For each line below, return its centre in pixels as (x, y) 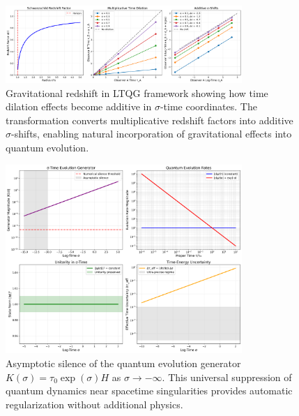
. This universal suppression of (227, 377)
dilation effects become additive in (79, 106)
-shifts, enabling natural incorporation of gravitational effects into (152, 134)
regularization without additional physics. (94, 404)
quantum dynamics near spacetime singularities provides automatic (149, 391)
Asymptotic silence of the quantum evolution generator (123, 363)
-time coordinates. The (208, 106)
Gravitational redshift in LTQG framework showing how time (137, 92)
